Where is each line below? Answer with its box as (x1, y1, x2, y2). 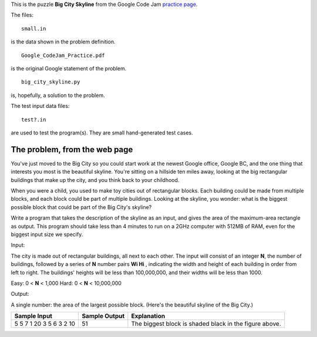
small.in (21, 25, 46, 32)
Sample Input (14, 312, 53, 320)
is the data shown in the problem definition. (11, 38, 116, 45)
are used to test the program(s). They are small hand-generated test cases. (11, 129, 193, 136)
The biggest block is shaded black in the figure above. (131, 320, 281, 328)
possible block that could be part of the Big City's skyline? (11, 203, 152, 211)
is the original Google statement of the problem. (11, 65, 127, 72)
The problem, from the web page (11, 144, 133, 154)
